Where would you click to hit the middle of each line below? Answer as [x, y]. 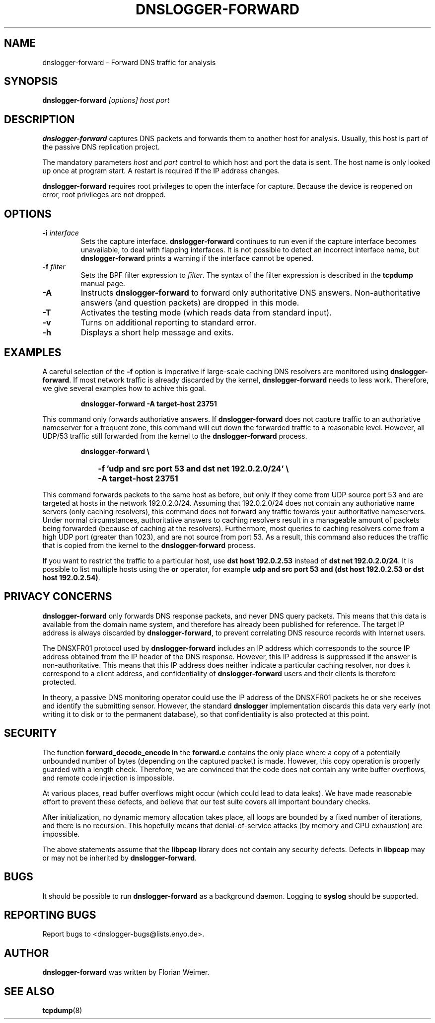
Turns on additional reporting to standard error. [168, 323]
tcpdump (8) [62, 1011]
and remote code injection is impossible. [108, 778]
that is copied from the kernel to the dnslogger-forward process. [149, 545]
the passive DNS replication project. [101, 147]
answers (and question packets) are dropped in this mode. [190, 303]
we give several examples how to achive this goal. [124, 388]
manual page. [103, 284]
